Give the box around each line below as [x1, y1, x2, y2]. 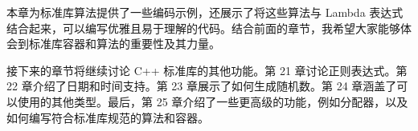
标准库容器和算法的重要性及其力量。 [28, 35, 220, 52]
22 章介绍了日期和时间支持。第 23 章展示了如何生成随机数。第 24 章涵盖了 [6, 77, 397, 94]
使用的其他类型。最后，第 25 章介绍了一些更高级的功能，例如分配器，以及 [17, 93, 408, 109]
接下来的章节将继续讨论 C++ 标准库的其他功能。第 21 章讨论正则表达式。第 [6, 62, 408, 78]
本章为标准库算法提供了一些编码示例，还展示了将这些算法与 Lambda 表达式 [6, 4, 404, 20]
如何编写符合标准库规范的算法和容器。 [6, 109, 209, 125]
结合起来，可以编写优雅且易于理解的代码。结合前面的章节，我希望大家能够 [6, 19, 400, 36]
